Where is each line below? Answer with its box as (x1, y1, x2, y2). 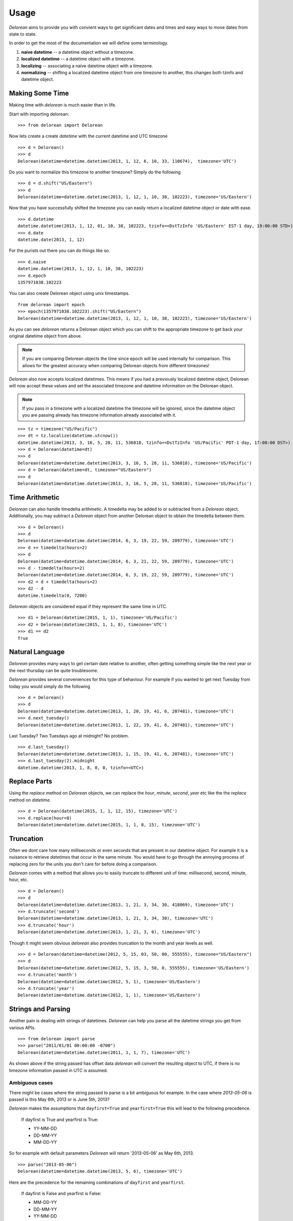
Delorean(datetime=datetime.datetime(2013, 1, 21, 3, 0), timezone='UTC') (18, 929, 201, 935)
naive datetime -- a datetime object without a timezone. (21, 49, 134, 55)
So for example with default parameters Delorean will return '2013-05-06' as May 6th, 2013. (9, 1150, 194, 1156)
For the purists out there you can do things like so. (9, 248, 110, 253)
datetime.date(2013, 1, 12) (18, 237, 85, 243)
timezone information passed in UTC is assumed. (9, 1067, 108, 1073)
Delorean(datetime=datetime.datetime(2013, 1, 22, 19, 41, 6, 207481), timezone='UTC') (18, 722, 234, 728)
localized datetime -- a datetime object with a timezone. (21, 56, 135, 62)
